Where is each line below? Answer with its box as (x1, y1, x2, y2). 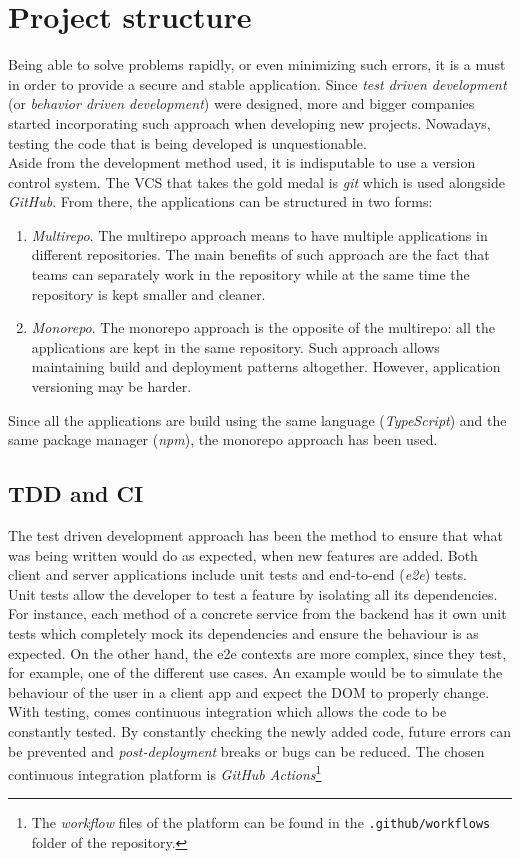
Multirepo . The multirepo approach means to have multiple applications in (31, 224, 488, 245)
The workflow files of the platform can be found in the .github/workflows (31, 812, 491, 833)
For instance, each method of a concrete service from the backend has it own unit (8, 603, 507, 624)
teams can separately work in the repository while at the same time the (31, 264, 470, 285)
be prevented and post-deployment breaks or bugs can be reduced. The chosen (8, 740, 485, 761)
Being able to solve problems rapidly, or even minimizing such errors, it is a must (8, 54, 506, 75)
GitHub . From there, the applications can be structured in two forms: (8, 191, 433, 212)
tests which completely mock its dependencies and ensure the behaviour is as (8, 622, 479, 643)
